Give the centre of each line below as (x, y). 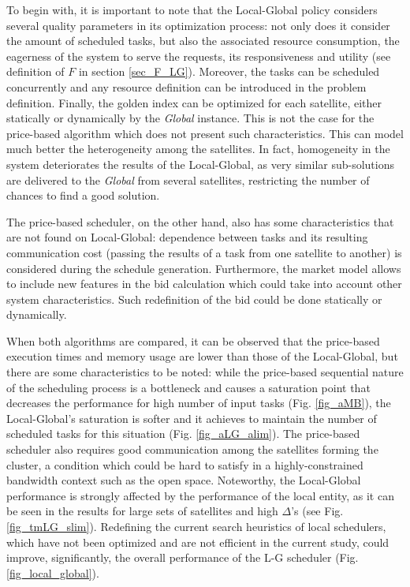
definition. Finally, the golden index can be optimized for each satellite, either (194, 102)
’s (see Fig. (317, 511)
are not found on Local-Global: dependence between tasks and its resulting (187, 237)
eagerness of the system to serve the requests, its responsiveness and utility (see (199, 56)
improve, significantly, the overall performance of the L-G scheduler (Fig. (183, 557)
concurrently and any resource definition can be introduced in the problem (186, 86)
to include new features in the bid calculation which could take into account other (204, 284)
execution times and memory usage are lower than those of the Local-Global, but (202, 356)
